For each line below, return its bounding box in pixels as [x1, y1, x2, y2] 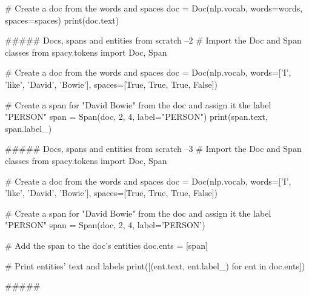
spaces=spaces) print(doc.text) [5, 13, 119, 26]
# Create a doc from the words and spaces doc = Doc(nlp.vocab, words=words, [5, 2, 303, 14]
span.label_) [5, 122, 52, 134]
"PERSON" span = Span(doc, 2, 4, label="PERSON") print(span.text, [5, 110, 268, 123]
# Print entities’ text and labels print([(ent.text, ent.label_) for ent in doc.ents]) [5, 259, 305, 272]
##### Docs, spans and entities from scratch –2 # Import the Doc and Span [5, 34, 302, 47]
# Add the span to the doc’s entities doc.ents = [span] [5, 238, 208, 251]
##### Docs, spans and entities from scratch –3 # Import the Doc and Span [5, 142, 302, 155]
